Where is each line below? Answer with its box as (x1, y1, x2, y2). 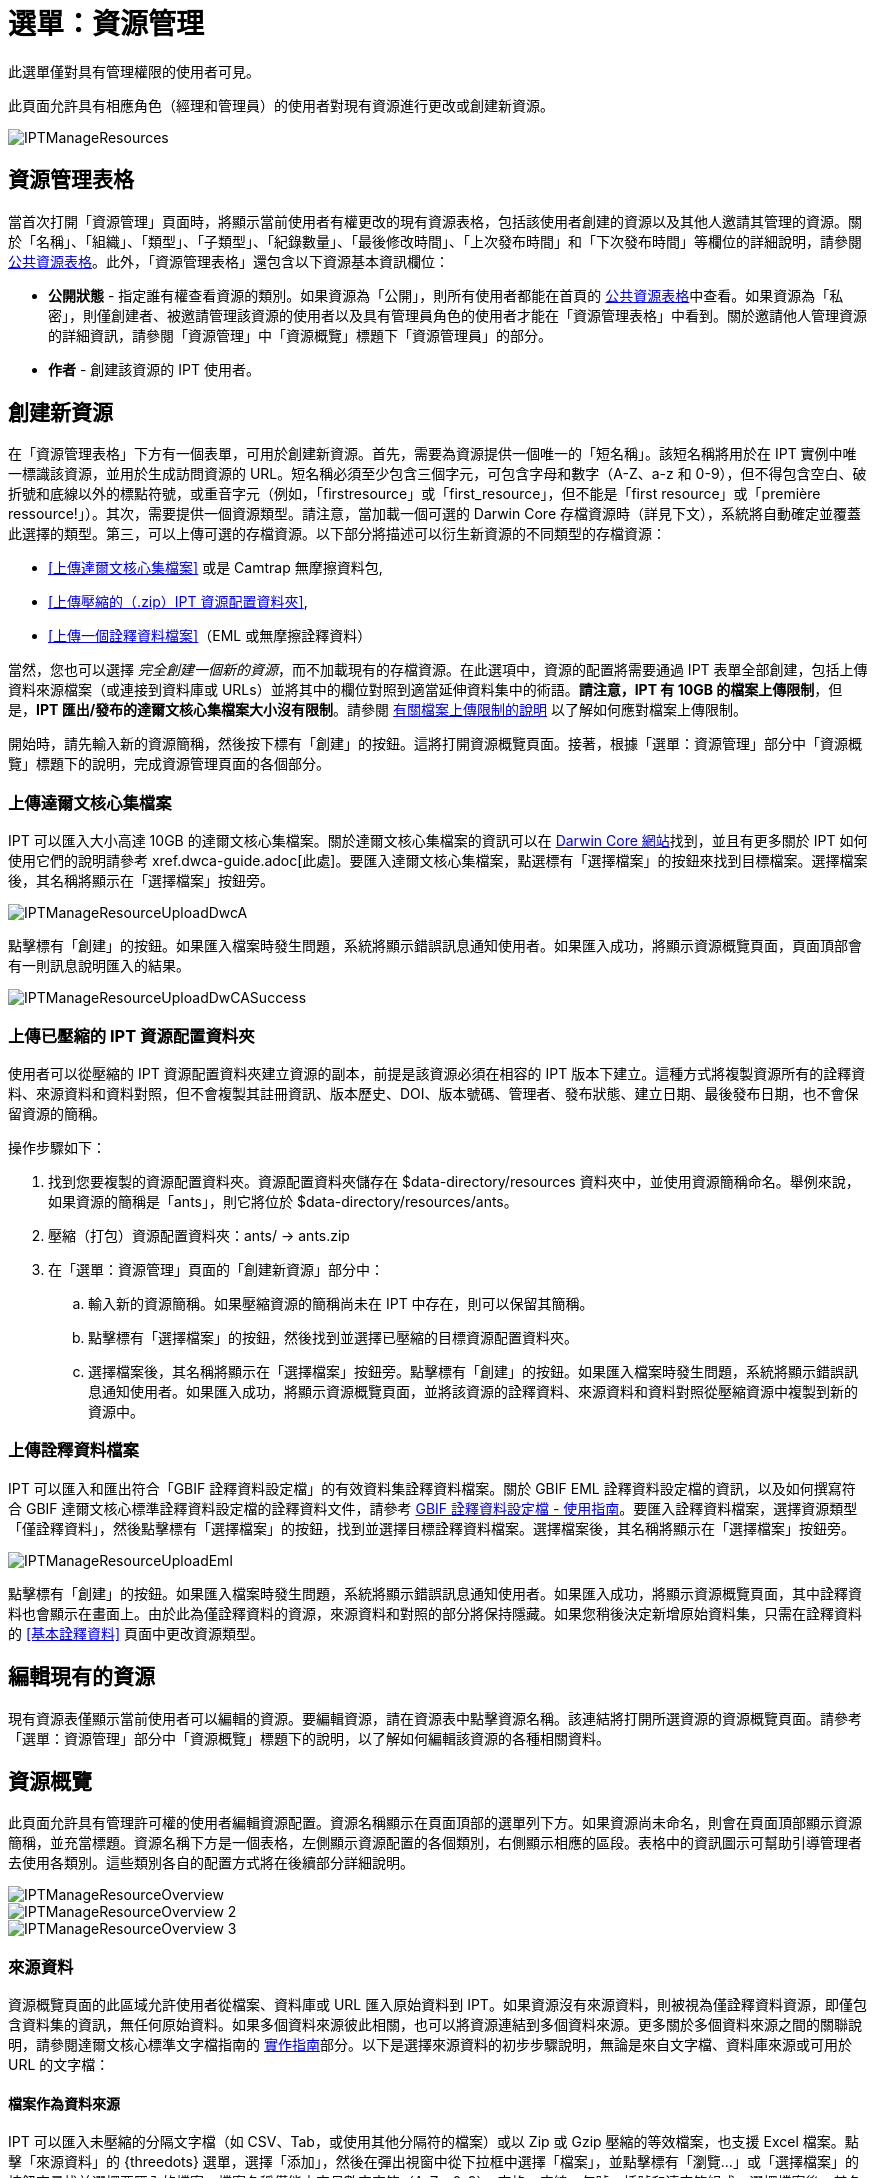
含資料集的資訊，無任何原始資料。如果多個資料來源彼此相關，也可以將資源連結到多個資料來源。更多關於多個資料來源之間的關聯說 (8, 2016, 862, 2034)
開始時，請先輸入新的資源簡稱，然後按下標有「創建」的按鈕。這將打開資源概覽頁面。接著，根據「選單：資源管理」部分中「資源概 (8, 735, 862, 753)
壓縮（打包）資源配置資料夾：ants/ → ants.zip (48, 1226, 350, 1244)
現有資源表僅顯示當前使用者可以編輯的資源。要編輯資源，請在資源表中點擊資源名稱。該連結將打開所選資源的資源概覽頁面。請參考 (8, 1709, 862, 1727)
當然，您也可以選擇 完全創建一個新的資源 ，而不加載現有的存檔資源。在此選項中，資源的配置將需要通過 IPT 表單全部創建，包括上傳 (8, 661, 868, 679)
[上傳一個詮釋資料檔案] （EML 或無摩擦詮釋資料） (48, 627, 372, 645)
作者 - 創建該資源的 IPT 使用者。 (48, 360, 260, 378)
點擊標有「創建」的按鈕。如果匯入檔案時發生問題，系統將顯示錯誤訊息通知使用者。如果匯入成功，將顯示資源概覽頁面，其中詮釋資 (8, 1584, 862, 1602)
